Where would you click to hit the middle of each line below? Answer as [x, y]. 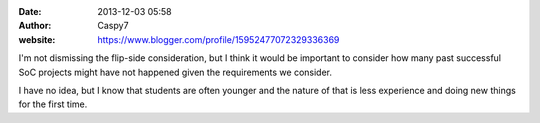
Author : [35, 26]
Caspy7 [113, 26]
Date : [30, 11]
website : [37, 39]
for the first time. [53, 104]
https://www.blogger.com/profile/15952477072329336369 [218, 39]
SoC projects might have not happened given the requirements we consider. [175, 72]
